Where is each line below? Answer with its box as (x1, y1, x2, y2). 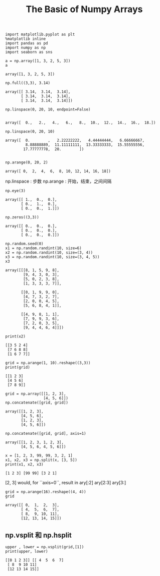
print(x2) (5, 334, 26, 339)
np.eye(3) (5, 188, 26, 194)
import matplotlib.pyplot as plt (5, 32, 75, 37)
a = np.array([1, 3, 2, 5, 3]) (5, 59, 71, 64)
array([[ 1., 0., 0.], (5, 197, 57, 202)
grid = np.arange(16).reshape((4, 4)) (5, 489, 86, 495)
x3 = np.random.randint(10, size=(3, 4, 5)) (5, 255, 100, 260)
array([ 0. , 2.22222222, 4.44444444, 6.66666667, (5, 138, 144, 143)
